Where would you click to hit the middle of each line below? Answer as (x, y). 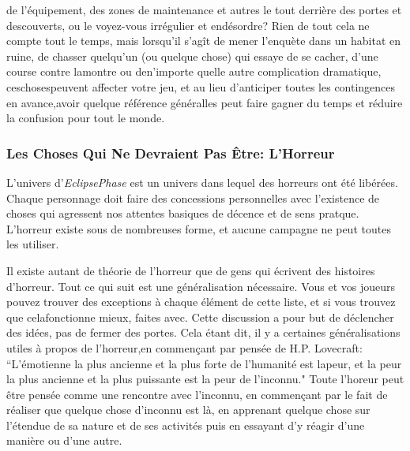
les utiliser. (33, 244)
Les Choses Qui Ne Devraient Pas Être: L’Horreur (171, 153)
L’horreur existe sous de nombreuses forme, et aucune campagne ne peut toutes (199, 228)
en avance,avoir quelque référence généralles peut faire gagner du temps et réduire (205, 102)
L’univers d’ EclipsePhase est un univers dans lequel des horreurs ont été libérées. (202, 182)
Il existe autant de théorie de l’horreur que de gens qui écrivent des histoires (191, 270)
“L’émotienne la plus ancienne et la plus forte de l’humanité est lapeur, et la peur (204, 363)
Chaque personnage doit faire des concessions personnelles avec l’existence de (193, 198)
